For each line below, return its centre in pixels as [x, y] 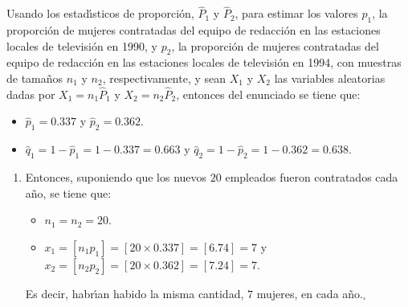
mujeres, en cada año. [310, 293]
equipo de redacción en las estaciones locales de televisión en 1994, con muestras [204, 62]
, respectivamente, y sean [164, 78]
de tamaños [35, 78]
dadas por [31, 94]
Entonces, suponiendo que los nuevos [116, 177]
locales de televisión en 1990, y [82, 45]
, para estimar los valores [296, 13]
